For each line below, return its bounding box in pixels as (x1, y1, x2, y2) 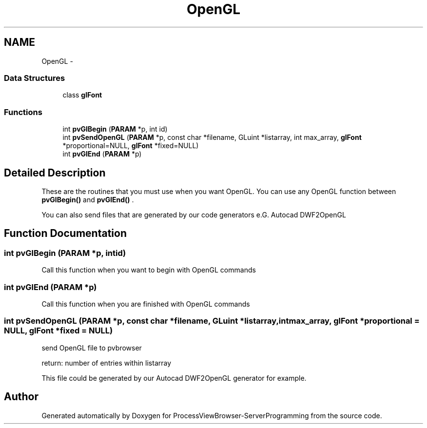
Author (4, 390, 39, 403)
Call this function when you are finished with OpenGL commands (41, 299, 250, 308)
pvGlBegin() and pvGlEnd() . (41, 195, 134, 204)
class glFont (62, 91, 102, 99)
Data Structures (4, 73, 65, 83)
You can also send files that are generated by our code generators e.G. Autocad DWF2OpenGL (41, 210, 346, 219)
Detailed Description (4, 166, 106, 179)
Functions (4, 107, 42, 117)
